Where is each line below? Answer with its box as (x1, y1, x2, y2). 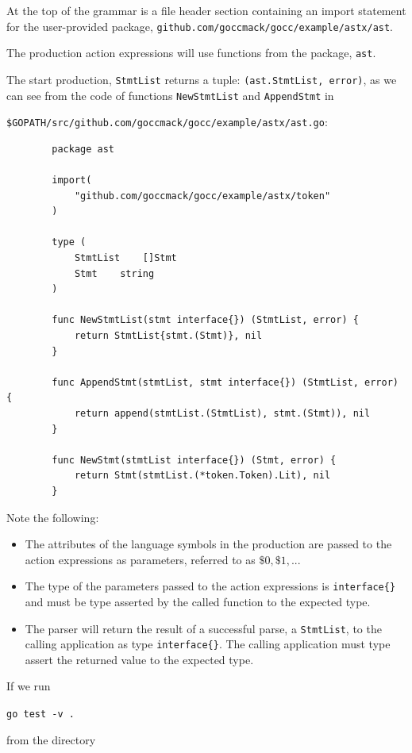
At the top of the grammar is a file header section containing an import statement (6, 2, 406, 18)
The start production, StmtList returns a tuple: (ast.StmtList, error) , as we (6, 71, 397, 87)
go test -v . (6, 709, 75, 720)
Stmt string (74, 267, 155, 279)
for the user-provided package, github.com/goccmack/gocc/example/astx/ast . (6, 17, 394, 34)
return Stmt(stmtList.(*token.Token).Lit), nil (74, 470, 331, 482)
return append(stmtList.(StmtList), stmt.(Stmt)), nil (74, 407, 371, 419)
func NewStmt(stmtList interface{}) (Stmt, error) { (52, 454, 337, 466)
